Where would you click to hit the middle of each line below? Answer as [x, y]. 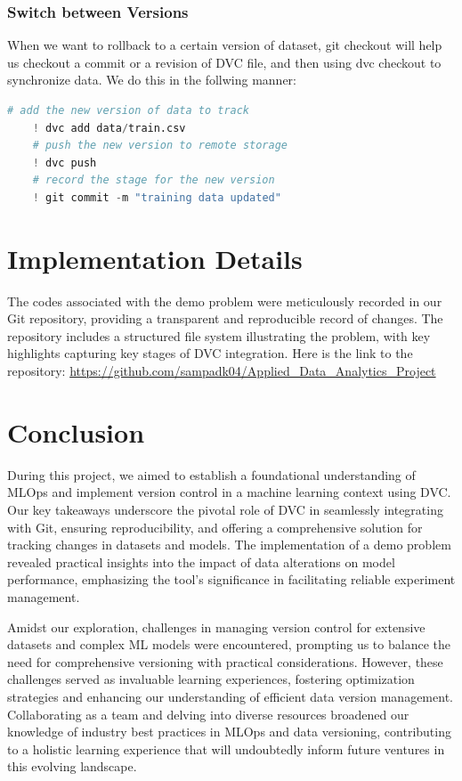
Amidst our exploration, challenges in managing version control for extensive [216, 626]
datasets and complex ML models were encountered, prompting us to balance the [229, 644]
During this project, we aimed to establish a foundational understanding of [211, 474]
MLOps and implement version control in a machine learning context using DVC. [229, 492]
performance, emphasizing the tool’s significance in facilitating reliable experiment [231, 579]
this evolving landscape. [72, 766]
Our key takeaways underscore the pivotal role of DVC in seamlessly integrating [225, 509]
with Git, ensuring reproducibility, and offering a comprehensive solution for [215, 527]
